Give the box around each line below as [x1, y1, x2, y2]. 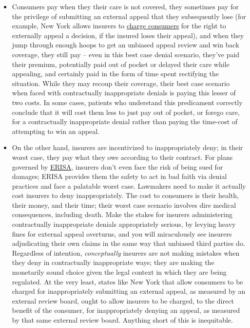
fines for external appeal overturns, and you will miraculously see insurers [12, 228, 232, 239]
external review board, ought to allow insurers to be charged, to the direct [12, 295, 234, 306]
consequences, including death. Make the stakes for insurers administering [12, 209, 232, 219]
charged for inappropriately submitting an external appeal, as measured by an [12, 286, 246, 296]
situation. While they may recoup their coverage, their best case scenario [12, 78, 230, 88]
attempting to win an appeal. [12, 126, 100, 136]
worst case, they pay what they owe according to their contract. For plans [12, 152, 233, 162]
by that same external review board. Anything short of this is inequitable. [12, 315, 233, 325]
